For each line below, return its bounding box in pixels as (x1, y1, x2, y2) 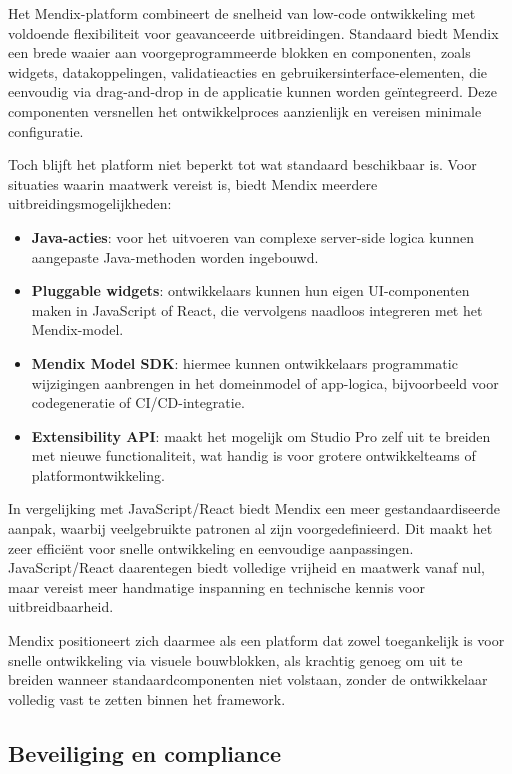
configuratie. (8, 120, 84, 141)
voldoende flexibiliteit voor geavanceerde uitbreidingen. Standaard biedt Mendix (8, 22, 499, 43)
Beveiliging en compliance (8, 737, 282, 768)
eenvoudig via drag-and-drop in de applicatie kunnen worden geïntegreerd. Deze (8, 81, 497, 102)
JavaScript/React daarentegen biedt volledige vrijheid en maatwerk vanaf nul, (8, 557, 485, 578)
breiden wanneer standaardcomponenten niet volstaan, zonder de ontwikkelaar (8, 669, 488, 690)
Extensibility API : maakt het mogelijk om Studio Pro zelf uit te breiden (31, 425, 491, 446)
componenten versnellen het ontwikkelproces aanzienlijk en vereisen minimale (8, 100, 482, 121)
